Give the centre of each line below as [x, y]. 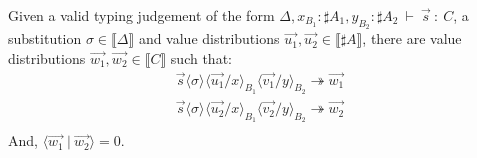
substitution [45, 38]
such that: [201, 57]
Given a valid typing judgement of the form [141, 15]
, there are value [412, 38]
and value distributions [209, 38]
